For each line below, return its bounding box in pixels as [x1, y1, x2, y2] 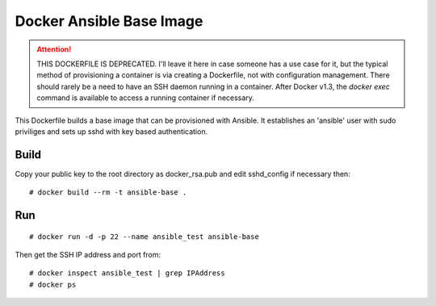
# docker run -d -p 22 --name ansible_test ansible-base [29, 232, 260, 241]
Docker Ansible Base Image [15, 12, 203, 30]
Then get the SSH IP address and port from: [15, 249, 161, 259]
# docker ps [29, 279, 77, 289]
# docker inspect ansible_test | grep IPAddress [29, 269, 225, 278]
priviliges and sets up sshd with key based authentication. [15, 126, 208, 136]
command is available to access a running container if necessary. [36, 93, 254, 103]
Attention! [36, 44, 72, 54]
